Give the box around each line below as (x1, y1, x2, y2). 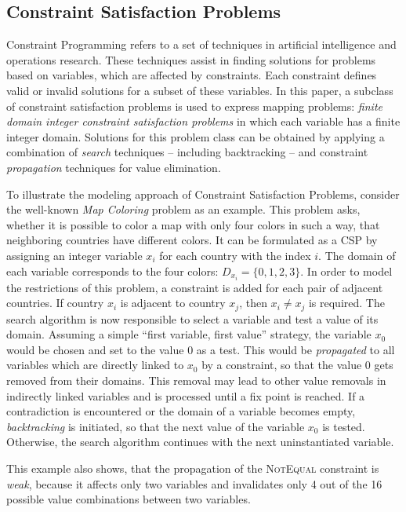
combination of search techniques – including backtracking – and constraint (6, 144, 368, 160)
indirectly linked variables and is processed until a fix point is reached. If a (6, 387, 365, 404)
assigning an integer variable (6, 247, 143, 263)
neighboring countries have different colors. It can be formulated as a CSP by (6, 232, 378, 248)
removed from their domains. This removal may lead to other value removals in (6, 372, 386, 389)
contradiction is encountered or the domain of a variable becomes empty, (6, 403, 356, 419)
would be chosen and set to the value (6, 341, 184, 357)
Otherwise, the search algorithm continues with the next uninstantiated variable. (6, 433, 394, 450)
